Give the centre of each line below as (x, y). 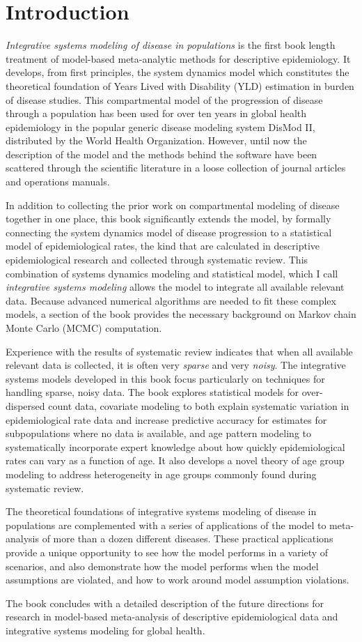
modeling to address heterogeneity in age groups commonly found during (161, 474)
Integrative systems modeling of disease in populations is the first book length (171, 45)
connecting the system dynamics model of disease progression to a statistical (169, 232)
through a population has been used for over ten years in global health (156, 113)
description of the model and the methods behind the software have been (162, 154)
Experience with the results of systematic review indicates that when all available (179, 351)
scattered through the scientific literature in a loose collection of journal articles (176, 168)
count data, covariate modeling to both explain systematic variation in (199, 405)
